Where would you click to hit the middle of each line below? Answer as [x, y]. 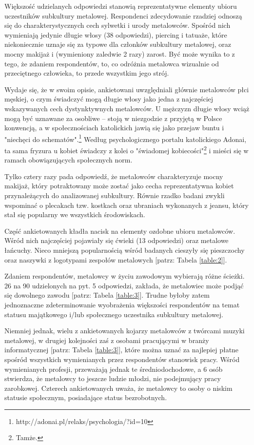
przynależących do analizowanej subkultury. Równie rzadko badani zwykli [115, 195]
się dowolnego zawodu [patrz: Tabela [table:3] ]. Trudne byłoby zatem [107, 295]
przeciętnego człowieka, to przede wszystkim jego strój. [87, 73]
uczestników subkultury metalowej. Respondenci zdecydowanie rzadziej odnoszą [123, 15]
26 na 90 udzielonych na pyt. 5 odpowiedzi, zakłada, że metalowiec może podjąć [124, 285]
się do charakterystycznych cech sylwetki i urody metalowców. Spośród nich [117, 25]
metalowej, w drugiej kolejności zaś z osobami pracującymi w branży [107, 340]
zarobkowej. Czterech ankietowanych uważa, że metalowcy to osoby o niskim [118, 388]
